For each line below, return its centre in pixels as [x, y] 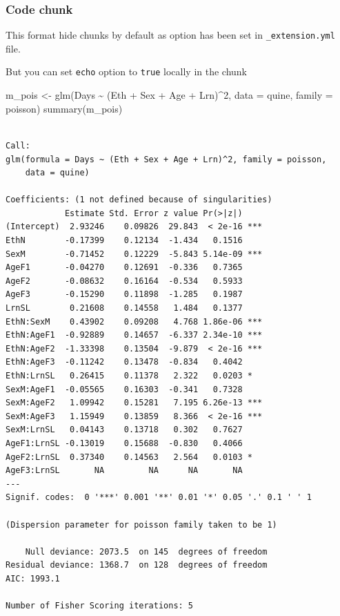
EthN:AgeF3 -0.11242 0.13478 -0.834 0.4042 [124, 362]
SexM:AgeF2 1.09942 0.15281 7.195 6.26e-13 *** [134, 403]
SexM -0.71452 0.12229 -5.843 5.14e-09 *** [134, 254]
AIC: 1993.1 [33, 578]
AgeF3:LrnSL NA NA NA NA [124, 471]
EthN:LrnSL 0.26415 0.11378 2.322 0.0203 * [129, 376]
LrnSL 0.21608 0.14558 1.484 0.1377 [124, 308]
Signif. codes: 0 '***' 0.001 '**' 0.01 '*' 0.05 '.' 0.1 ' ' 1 [159, 498]
